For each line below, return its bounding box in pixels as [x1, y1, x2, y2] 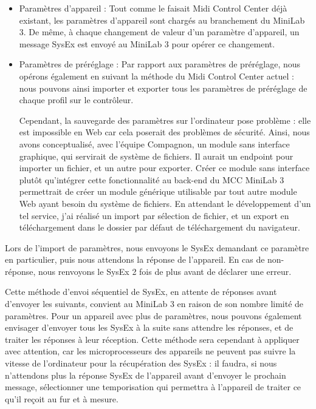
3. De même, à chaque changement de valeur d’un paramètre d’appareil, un [19, 25, 300, 38]
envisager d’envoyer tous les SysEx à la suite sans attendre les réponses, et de [5, 321, 294, 334]
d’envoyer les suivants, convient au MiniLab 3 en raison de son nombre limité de [5, 297, 304, 310]
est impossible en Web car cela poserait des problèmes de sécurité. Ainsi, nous [19, 126, 310, 138]
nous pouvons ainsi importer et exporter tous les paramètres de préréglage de [19, 81, 307, 94]
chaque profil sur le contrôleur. [19, 93, 134, 106]
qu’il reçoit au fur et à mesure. [5, 392, 118, 405]
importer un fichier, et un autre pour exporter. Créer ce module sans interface [19, 161, 310, 174]
